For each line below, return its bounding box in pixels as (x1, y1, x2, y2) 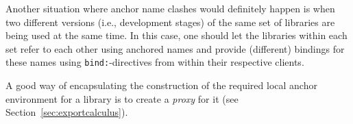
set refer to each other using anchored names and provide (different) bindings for (5, 41, 345, 55)
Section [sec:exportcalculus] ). (5, 105, 128, 119)
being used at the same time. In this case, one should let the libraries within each (5, 28, 348, 42)
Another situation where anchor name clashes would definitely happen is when (5, 1, 335, 15)
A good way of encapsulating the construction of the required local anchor (5, 78, 317, 92)
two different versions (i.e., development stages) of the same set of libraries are (5, 14, 335, 29)
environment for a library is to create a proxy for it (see (5, 91, 239, 106)
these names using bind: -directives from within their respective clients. (5, 55, 304, 69)
